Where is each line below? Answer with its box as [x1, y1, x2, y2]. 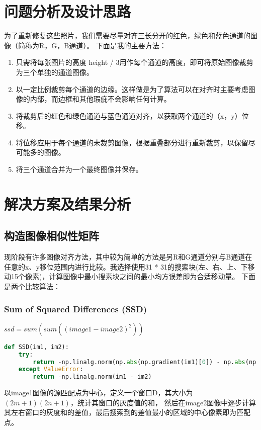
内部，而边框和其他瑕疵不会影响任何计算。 [30, 94, 171, 104]
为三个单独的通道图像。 [16, 66, 94, 77]
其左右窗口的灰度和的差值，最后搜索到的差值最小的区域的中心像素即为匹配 [4, 407, 250, 417]
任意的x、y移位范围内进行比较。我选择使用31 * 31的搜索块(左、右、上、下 [4, 261, 248, 272]
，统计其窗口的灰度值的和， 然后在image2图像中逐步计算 [70, 397, 256, 407]
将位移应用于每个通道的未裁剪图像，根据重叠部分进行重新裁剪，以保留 [16, 137, 248, 147]
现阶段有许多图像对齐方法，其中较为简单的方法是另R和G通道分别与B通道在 [4, 251, 252, 262]
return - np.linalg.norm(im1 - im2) [33, 373, 152, 381]
